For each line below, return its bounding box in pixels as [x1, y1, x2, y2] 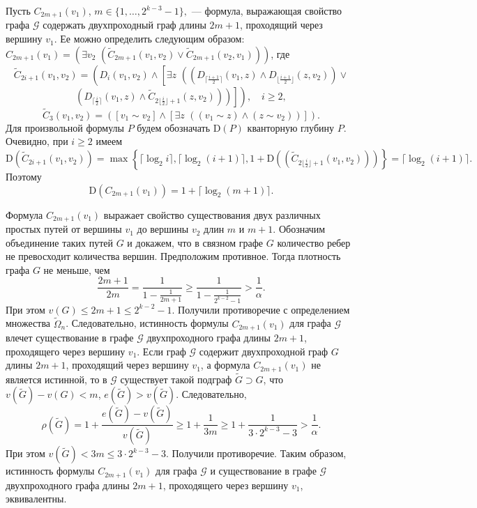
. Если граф [137, 344, 186, 358]
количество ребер [277, 235, 351, 249]
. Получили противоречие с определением [172, 302, 350, 316]
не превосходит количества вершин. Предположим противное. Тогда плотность [6, 249, 341, 263]
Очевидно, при [6, 134, 68, 148]
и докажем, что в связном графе [127, 235, 264, 249]
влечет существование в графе [6, 330, 134, 345]
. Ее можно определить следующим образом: [54, 31, 245, 46]
